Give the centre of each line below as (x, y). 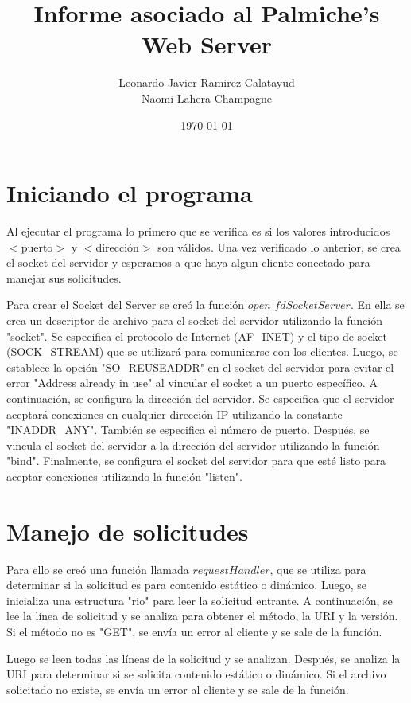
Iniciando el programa (130, 193)
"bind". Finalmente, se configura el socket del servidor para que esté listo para (196, 461)
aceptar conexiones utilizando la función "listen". (124, 476)
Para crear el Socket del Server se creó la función (126, 305)
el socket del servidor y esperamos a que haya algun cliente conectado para (188, 262)
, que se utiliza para (318, 569)
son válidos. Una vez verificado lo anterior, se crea (279, 246)
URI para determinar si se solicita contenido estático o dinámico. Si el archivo (196, 674)
